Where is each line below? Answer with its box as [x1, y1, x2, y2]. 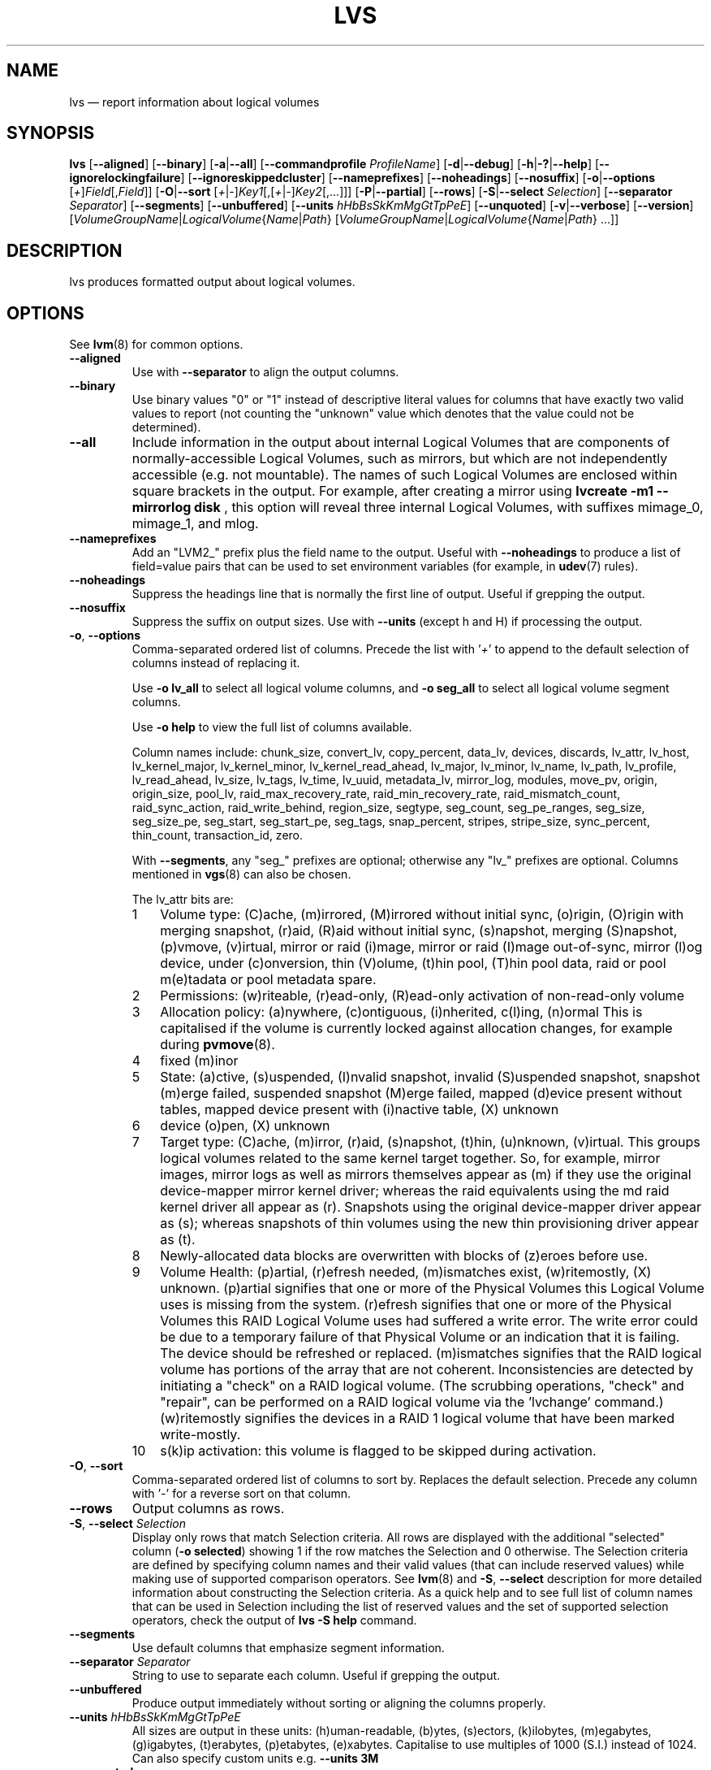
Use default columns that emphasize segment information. [131, 1641, 445, 1655]
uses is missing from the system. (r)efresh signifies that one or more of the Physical [160, 1296, 672, 1313]
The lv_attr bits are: [131, 892, 234, 907]
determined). [131, 420, 201, 435]
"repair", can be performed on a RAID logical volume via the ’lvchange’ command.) [160, 1394, 664, 1411]
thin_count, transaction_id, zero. [131, 828, 304, 843]
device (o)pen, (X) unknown [160, 1117, 330, 1134]
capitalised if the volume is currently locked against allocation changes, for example [160, 1020, 673, 1037]
